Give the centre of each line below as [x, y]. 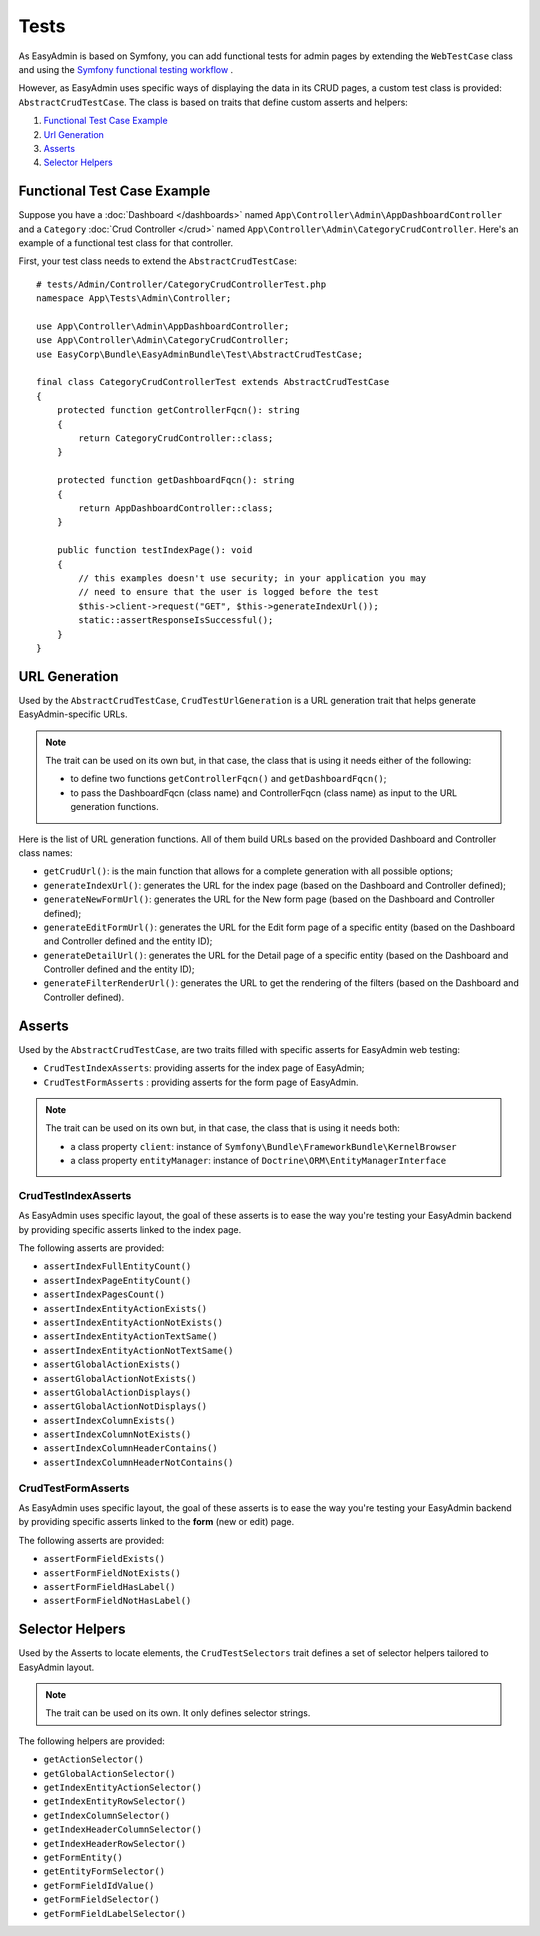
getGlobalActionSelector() [109, 1773]
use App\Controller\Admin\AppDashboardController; [163, 326]
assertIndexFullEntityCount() [117, 1266]
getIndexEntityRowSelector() [115, 1801]
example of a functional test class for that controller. [126, 242]
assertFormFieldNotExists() [112, 1573]
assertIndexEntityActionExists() [125, 1308]
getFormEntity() [83, 1857]
